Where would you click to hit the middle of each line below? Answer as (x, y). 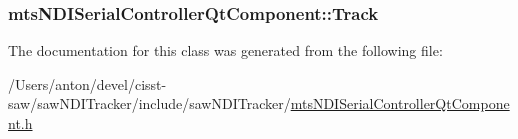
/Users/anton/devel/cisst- (87, 83)
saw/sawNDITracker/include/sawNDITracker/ (149, 103)
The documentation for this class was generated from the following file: (225, 50)
